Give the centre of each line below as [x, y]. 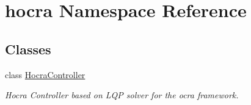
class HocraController [45, 74]
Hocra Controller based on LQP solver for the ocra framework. [122, 95]
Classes [28, 49]
